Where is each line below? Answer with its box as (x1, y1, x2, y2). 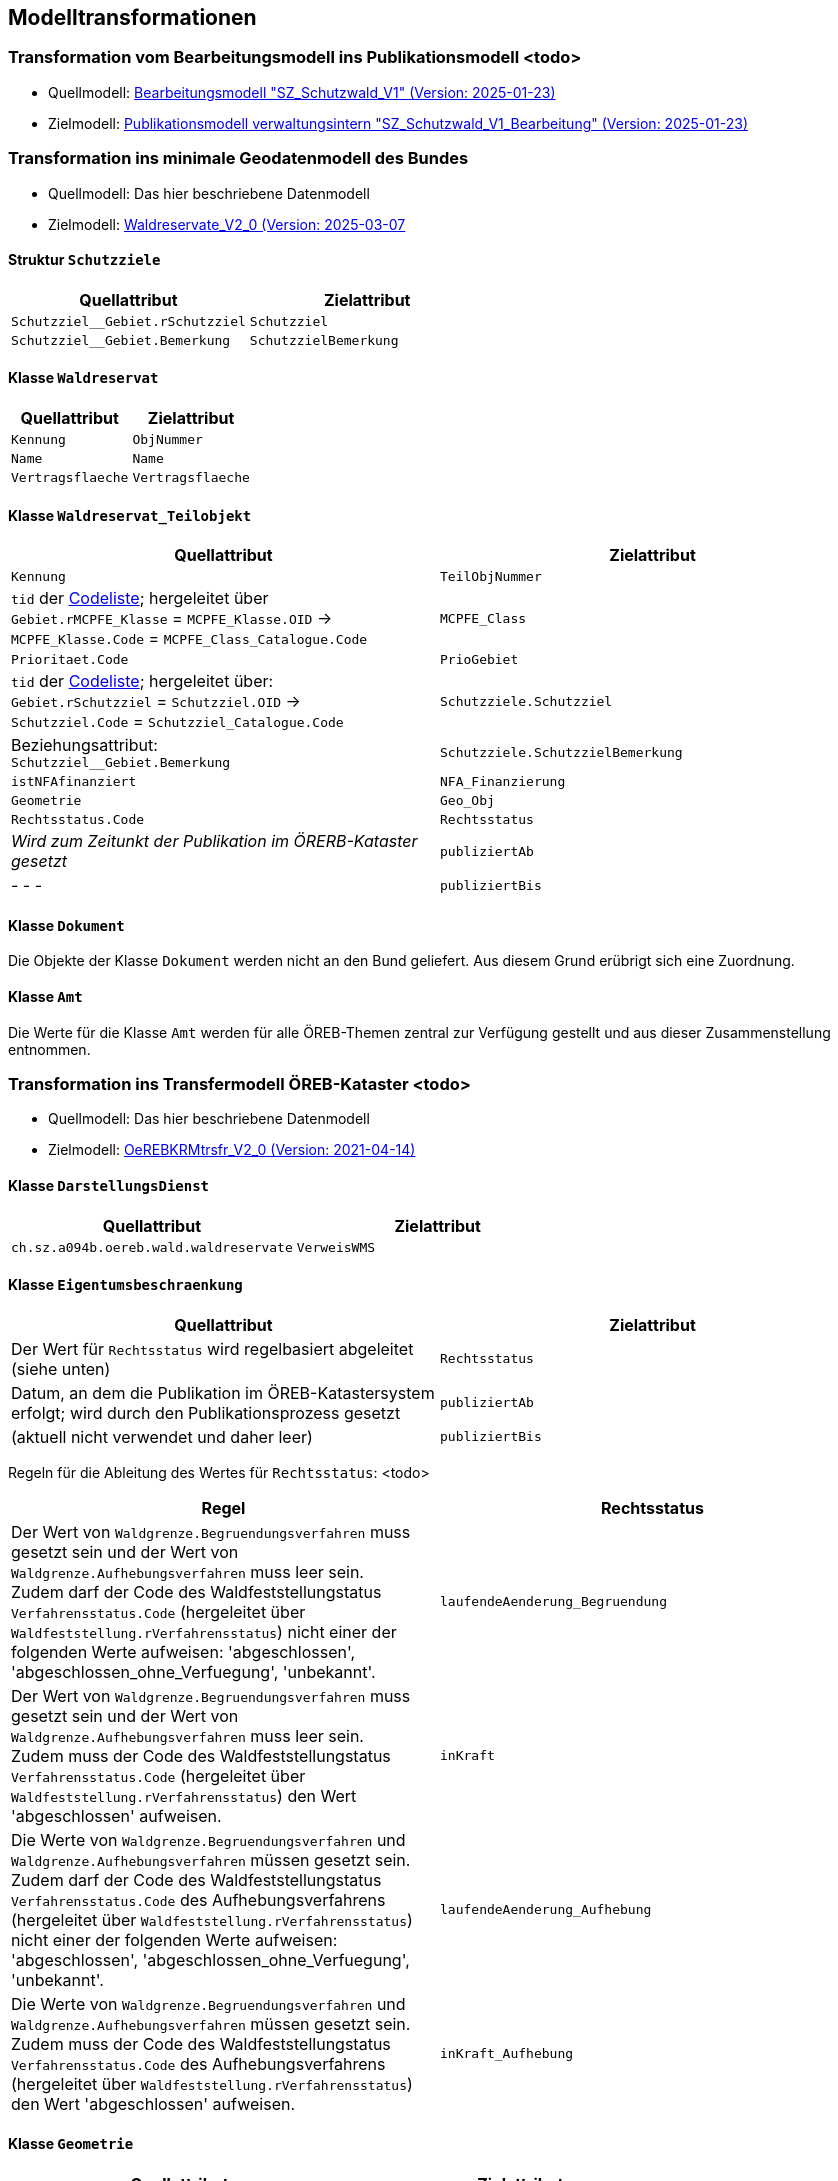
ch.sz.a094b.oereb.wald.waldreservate (11, 1239, 293, 1255)
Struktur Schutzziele (8, 251, 161, 269)
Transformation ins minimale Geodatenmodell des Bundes (8, 148, 469, 169)
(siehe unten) (11, 1358, 111, 1379)
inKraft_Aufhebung (440, 2046, 574, 2062)
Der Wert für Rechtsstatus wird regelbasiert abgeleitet (11, 1338, 414, 1359)
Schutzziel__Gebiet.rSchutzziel (11, 313, 246, 329)
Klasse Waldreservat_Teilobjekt (8, 506, 252, 524)
